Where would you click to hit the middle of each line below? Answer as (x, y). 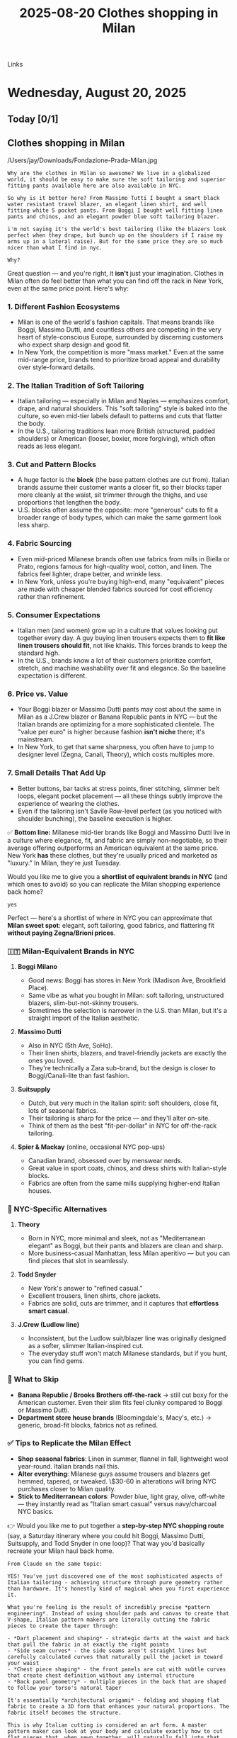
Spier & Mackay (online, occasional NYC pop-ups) (91, 1147)
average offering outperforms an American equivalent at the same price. (113, 848)
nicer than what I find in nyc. (55, 247)
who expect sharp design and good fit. (74, 344)
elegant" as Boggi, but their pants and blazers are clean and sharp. (126, 1246)
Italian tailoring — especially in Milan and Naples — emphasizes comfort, (123, 401)
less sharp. (34, 525)
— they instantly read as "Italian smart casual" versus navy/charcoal (117, 1503)
